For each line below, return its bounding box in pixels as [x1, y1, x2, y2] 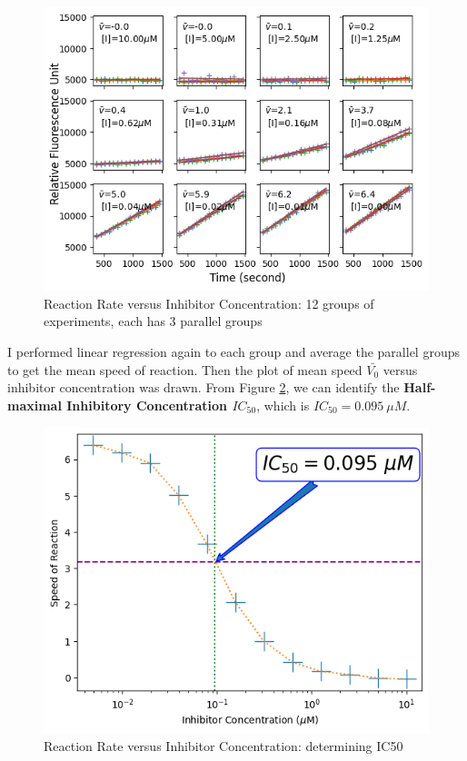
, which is [256, 395, 310, 414]
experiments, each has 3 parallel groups [44, 311, 263, 331]
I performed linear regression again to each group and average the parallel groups [7, 341, 460, 361]
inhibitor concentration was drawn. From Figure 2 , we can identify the [7, 378, 400, 397]
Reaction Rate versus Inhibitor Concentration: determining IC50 [44, 736, 403, 756]
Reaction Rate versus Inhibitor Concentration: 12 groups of [44, 293, 374, 312]
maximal [7, 395, 62, 414]
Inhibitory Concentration [66, 395, 228, 414]
